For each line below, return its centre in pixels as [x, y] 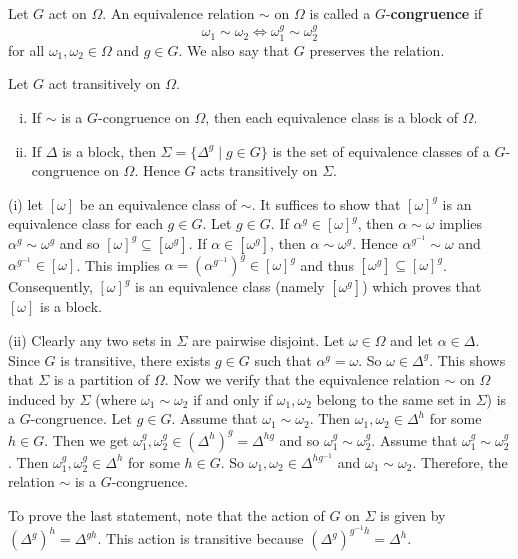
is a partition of [101, 379]
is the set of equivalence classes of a [381, 150]
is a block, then [109, 150]
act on [67, 13]
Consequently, [50, 286]
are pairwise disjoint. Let [268, 340]
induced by [41, 398]
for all [26, 49]
